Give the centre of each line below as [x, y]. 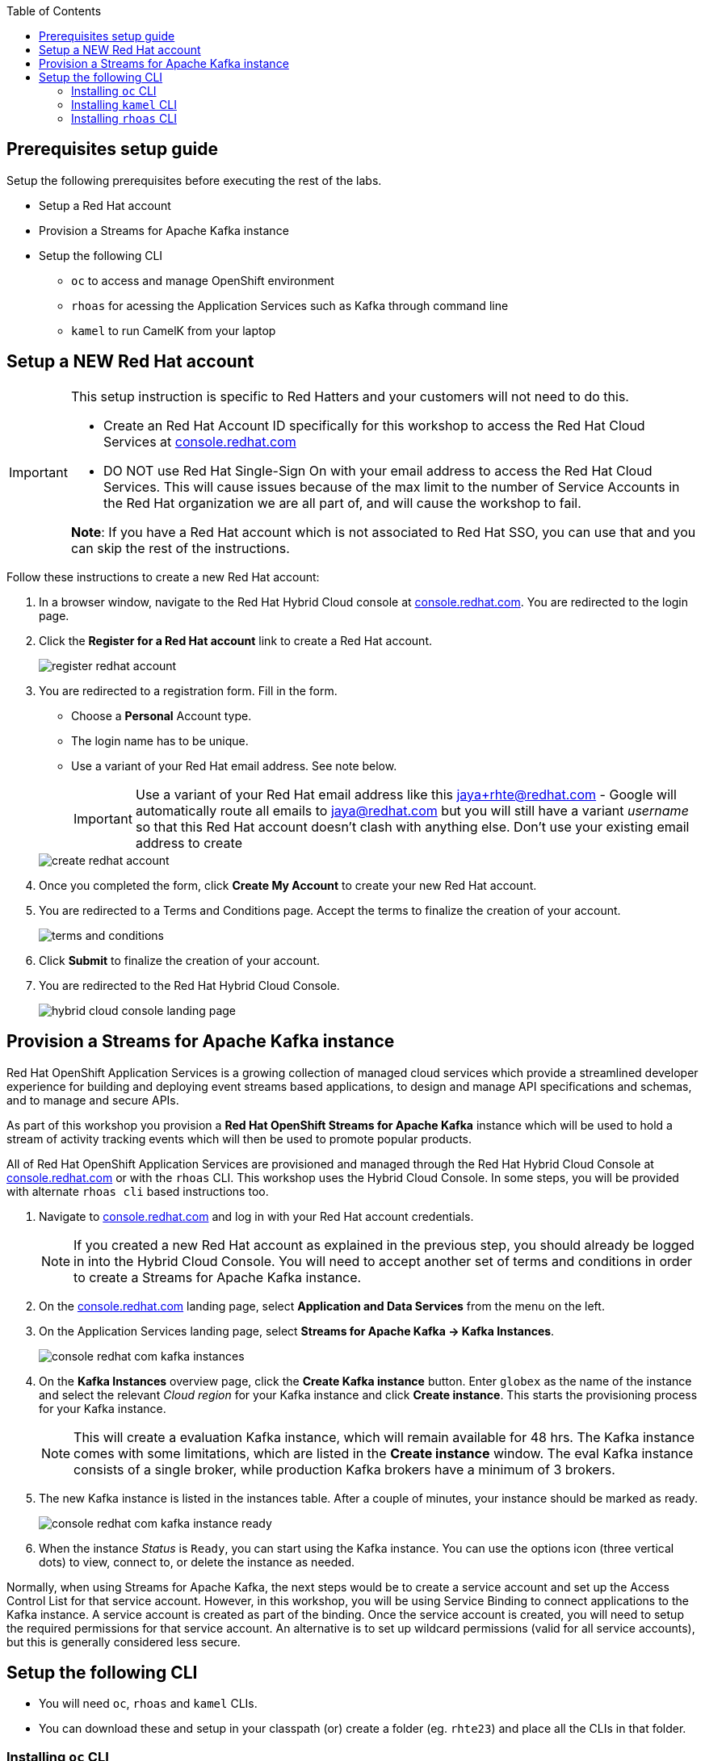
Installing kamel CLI [124, 105]
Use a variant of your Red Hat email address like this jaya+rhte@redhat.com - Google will [406, 794]
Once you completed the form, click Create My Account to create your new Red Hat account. [288, 885]
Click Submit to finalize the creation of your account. [180, 960]
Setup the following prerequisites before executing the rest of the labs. [194, 180]
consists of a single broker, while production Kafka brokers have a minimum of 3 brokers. [344, 1469]
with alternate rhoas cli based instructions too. [138, 1191]
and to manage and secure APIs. [93, 1100]
